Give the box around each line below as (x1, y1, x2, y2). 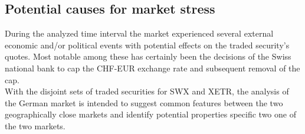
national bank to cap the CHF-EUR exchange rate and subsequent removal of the (5, 61, 300, 74)
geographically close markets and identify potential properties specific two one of (5, 108, 296, 120)
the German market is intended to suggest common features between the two (5, 96, 283, 109)
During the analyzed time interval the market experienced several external (5, 27, 274, 40)
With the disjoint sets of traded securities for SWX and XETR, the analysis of (5, 85, 289, 97)
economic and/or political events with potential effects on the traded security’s (5, 38, 290, 51)
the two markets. (5, 119, 65, 132)
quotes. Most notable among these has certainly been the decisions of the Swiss (5, 50, 291, 63)
